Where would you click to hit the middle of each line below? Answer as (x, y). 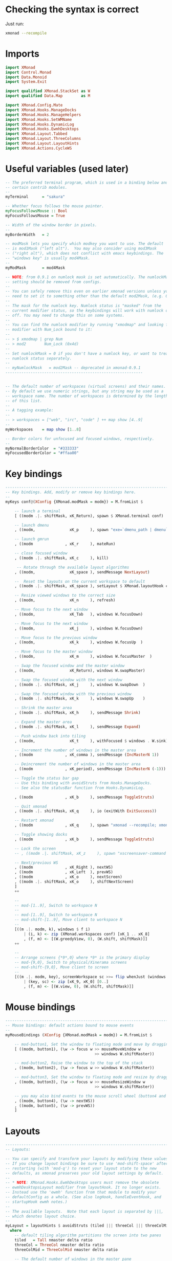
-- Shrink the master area (43, 708)
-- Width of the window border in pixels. (51, 225)
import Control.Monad (28, 72)
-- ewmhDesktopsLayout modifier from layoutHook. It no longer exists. (83, 1187)
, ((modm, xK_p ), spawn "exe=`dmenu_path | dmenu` (91, 530)
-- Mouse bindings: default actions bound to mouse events (70, 1025)
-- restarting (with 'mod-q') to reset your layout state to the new (81, 1168)
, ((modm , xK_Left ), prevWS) (64, 872)
